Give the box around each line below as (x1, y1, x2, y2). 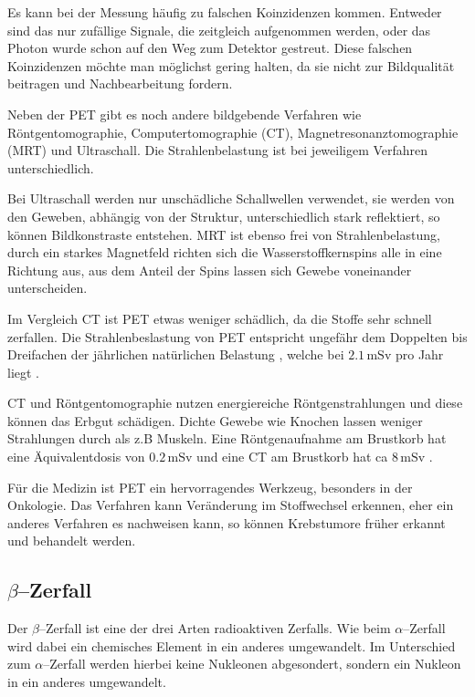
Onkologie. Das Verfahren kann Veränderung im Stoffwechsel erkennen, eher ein (7, 495, 454, 515)
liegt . (7, 362, 40, 381)
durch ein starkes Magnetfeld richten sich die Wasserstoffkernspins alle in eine (7, 243, 442, 262)
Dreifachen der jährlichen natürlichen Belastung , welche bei (7, 345, 344, 364)
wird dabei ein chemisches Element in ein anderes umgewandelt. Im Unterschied (7, 636, 456, 655)
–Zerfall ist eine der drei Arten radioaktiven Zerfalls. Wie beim (39, 619, 391, 638)
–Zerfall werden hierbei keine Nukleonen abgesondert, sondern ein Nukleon (43, 654, 461, 673)
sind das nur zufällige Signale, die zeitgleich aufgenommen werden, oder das (7, 20, 431, 39)
